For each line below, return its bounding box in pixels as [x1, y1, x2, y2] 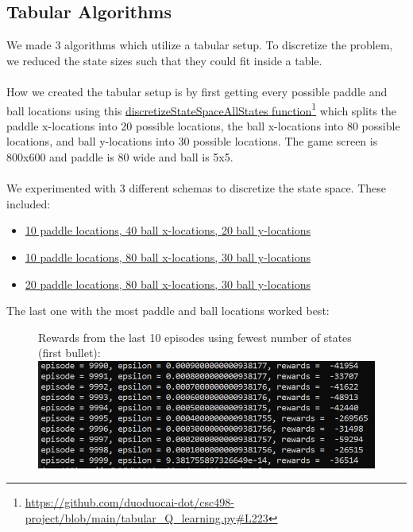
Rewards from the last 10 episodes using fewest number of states [38, 328, 352, 345]
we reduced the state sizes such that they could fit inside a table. [6, 52, 322, 68]
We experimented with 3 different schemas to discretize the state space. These [6, 180, 387, 196]
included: [6, 195, 51, 212]
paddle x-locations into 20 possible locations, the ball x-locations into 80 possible [6, 117, 400, 134]
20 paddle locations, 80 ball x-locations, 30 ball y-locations [25, 275, 311, 292]
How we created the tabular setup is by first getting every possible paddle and [6, 83, 388, 99]
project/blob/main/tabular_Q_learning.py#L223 [25, 510, 268, 526]
